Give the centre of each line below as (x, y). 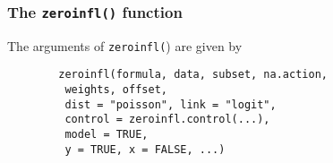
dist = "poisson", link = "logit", (171, 104)
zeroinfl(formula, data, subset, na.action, (193, 75)
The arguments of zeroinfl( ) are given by (125, 45)
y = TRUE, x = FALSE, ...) (145, 149)
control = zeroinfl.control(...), (167, 120)
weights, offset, (116, 90)
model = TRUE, (107, 135)
